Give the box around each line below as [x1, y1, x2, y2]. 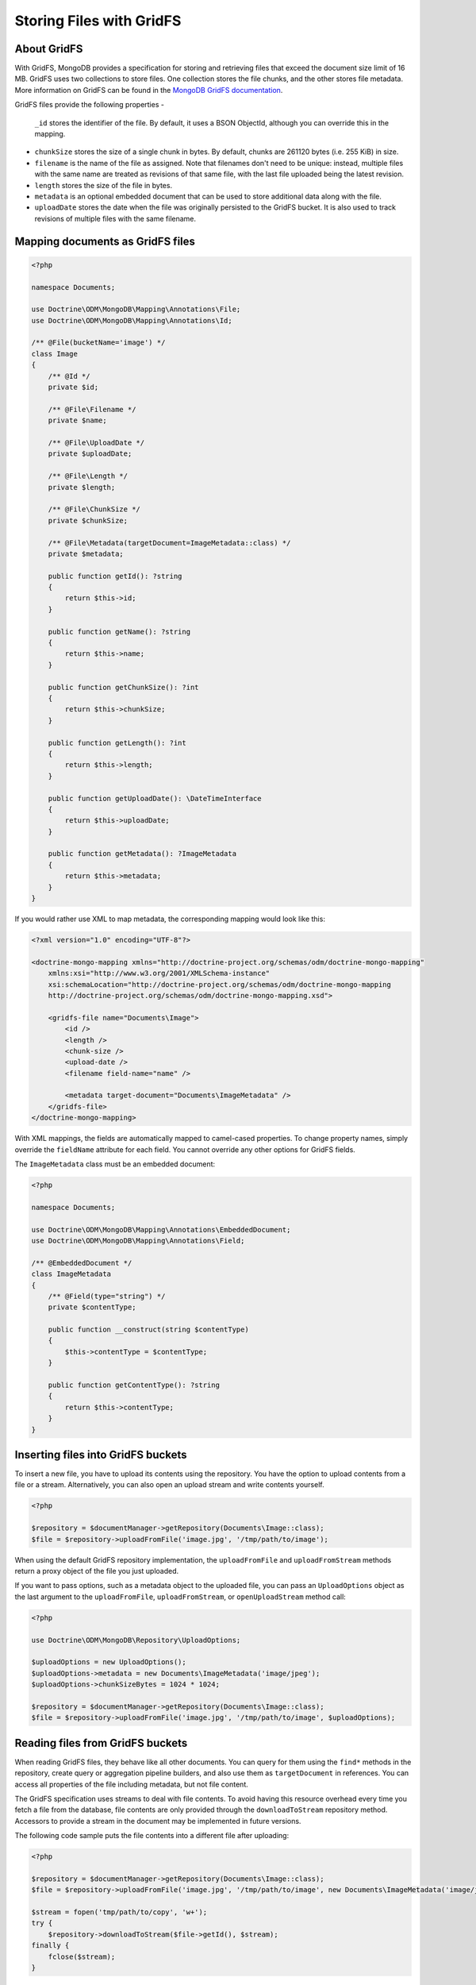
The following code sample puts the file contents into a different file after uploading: [14, 1831, 290, 1840]
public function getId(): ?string [48, 572, 182, 580]
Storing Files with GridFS [14, 12, 182, 29]
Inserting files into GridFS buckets [14, 1447, 187, 1461]
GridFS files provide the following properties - [14, 100, 164, 110]
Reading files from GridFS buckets [14, 1736, 188, 1750]
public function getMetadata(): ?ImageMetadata [48, 850, 237, 858]
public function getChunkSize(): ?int [48, 683, 199, 692]
